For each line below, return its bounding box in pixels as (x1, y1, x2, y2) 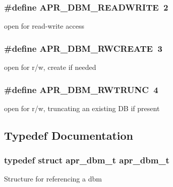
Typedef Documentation (4, 127, 133, 143)
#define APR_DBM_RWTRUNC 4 (4, 83, 158, 96)
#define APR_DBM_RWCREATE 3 (4, 42, 162, 54)
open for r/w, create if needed (4, 62, 96, 72)
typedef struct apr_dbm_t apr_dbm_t (4, 154, 169, 166)
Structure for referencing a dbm (4, 173, 102, 184)
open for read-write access (4, 21, 84, 31)
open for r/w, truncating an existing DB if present (4, 103, 160, 113)
